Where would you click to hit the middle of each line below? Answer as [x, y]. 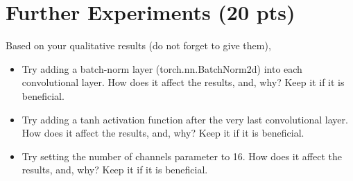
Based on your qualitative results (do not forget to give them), [138, 45]
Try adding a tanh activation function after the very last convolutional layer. [185, 119]
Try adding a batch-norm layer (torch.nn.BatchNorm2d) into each [162, 68]
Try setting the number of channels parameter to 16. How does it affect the [182, 156]
